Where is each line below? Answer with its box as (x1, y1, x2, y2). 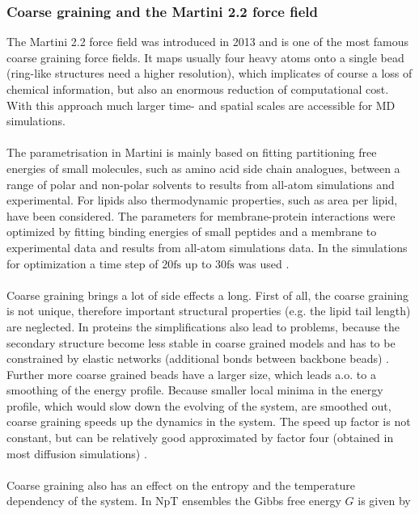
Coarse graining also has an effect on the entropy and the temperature (6, 476, 355, 493)
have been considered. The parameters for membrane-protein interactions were (6, 207, 396, 224)
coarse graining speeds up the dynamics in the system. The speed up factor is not (6, 413, 411, 430)
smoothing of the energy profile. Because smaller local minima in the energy (6, 381, 383, 398)
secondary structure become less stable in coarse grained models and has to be (6, 334, 396, 351)
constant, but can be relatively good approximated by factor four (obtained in (6, 429, 394, 446)
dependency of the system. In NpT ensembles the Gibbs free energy (6, 492, 341, 509)
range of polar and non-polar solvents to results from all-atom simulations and (6, 175, 395, 192)
